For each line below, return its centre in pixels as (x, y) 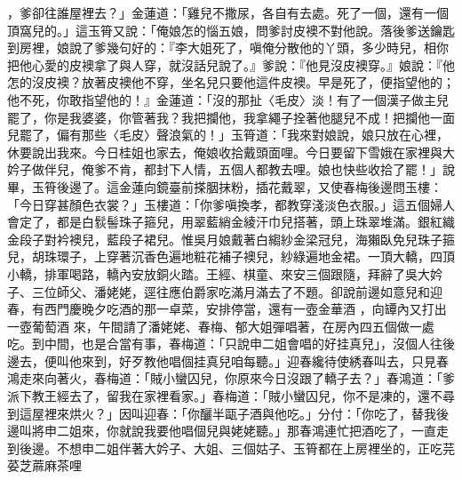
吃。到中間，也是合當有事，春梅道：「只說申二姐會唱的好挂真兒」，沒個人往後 (231, 344)
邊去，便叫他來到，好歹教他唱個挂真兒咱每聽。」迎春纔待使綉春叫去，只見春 (228, 360)
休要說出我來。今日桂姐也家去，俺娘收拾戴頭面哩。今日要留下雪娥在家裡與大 (231, 152)
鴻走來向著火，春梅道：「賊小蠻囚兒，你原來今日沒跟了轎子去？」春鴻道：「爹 (231, 378)
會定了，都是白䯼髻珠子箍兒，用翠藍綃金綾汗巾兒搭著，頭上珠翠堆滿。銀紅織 (231, 222)
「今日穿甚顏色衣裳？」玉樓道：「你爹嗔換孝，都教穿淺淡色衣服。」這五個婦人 (231, 204)
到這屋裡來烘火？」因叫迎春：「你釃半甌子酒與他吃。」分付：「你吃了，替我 (222, 413)
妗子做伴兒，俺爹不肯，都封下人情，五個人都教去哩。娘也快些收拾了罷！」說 (231, 169)
